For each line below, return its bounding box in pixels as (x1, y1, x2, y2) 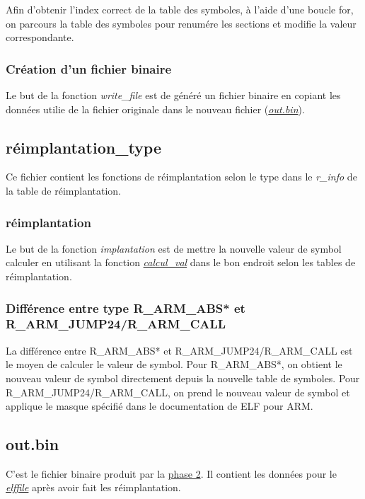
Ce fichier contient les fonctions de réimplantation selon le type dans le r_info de (6, 169, 357, 184)
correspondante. (6, 30, 74, 45)
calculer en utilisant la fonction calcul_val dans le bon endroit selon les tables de (6, 255, 356, 270)
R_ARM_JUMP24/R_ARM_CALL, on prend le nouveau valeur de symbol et (6, 384, 350, 399)
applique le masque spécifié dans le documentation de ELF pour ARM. (6, 398, 313, 413)
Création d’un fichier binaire (6, 59, 172, 77)
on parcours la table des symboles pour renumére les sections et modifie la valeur (6, 16, 357, 30)
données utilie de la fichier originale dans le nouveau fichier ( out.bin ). (6, 101, 305, 116)
